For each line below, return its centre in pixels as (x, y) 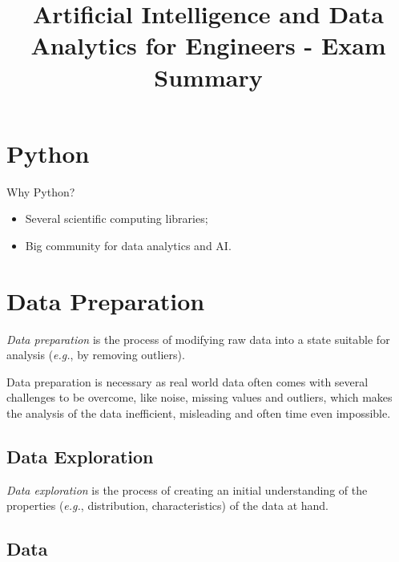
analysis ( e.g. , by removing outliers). (96, 355)
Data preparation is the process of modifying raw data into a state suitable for (198, 339)
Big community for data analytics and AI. (128, 245)
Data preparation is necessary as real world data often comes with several (187, 381)
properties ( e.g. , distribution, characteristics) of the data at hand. (167, 505)
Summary (208, 77)
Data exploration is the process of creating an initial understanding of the (187, 489)
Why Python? (41, 191)
